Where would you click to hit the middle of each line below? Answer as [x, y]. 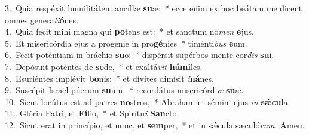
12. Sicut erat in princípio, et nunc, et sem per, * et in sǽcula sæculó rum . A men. [155, 125]
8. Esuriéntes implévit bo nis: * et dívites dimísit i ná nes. [109, 78]
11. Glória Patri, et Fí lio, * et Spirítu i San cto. [92, 113]
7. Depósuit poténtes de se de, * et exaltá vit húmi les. [104, 66]
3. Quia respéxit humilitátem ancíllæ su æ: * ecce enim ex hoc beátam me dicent [154, 8]
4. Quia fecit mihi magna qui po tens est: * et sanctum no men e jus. [129, 31]
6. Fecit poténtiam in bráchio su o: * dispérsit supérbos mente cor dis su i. [140, 55]
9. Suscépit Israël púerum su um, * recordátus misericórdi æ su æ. [124, 90]
